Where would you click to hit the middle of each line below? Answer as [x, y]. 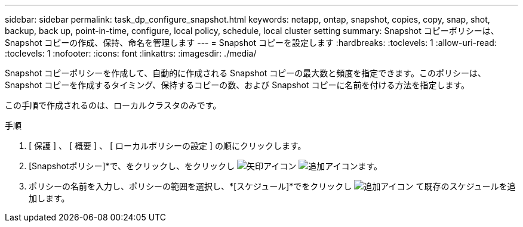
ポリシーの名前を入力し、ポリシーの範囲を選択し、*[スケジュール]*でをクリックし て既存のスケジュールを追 [272, 186]
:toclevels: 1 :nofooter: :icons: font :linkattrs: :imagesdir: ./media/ [131, 53]
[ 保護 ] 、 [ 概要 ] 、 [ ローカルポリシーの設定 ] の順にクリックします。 [167, 146]
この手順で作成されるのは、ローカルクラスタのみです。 [113, 105]
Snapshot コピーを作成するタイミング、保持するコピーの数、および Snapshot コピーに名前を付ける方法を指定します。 [237, 85]
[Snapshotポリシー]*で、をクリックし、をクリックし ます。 [206, 166]
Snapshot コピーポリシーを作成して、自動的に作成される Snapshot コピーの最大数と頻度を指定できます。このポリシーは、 [245, 73]
